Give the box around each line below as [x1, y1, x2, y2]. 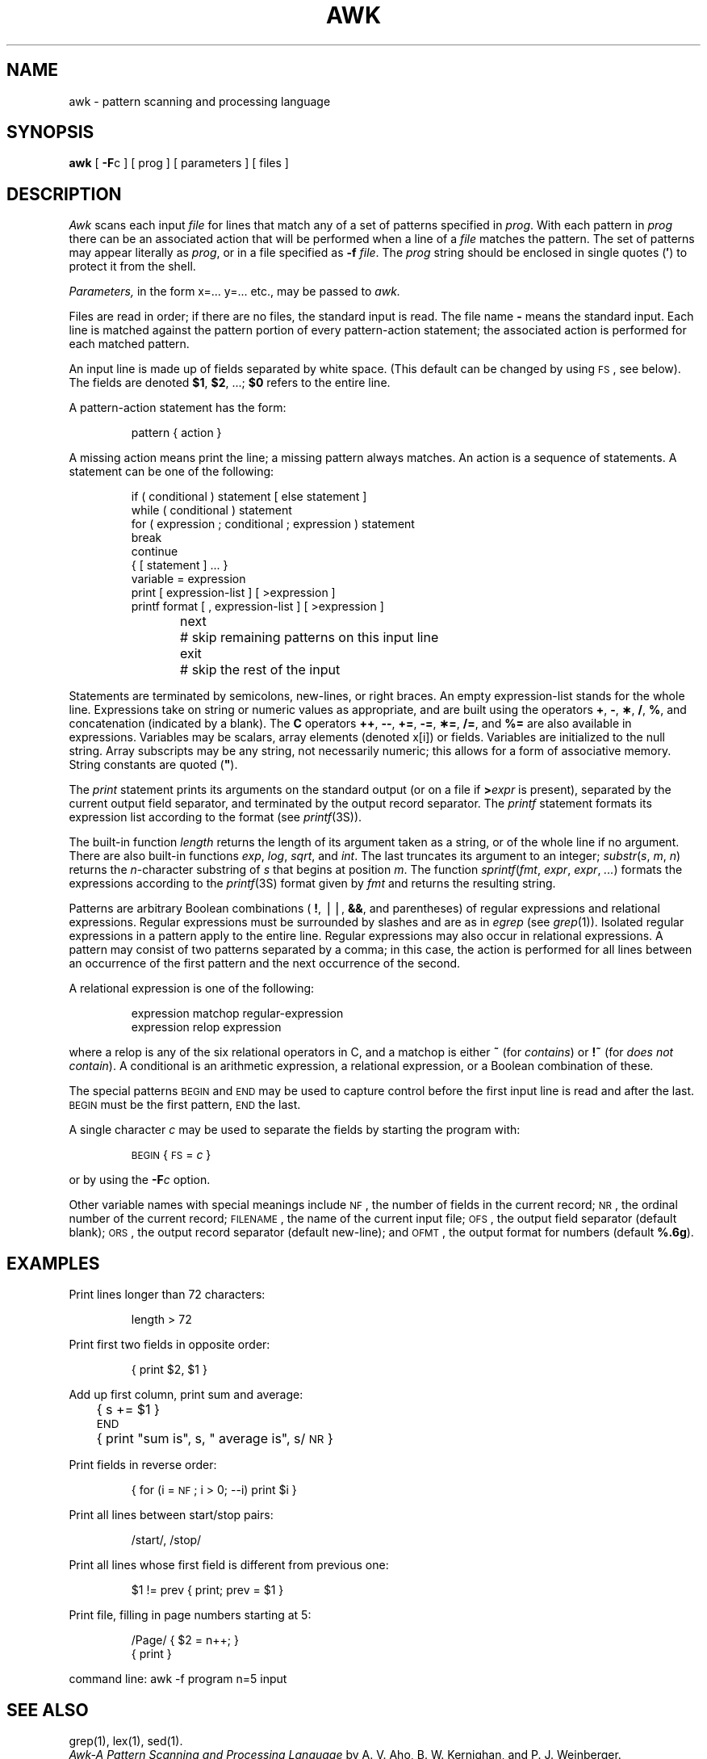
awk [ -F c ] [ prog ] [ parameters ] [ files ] [69, 156, 289, 170]
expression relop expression [131, 1020, 282, 1035]
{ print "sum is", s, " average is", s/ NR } [96, 1430, 333, 1447]
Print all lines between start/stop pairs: [69, 1508, 274, 1522]
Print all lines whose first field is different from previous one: [69, 1558, 389, 1572]
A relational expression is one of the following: [69, 981, 315, 996]
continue [131, 544, 178, 559]
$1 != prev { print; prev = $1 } [131, 1583, 284, 1597]
